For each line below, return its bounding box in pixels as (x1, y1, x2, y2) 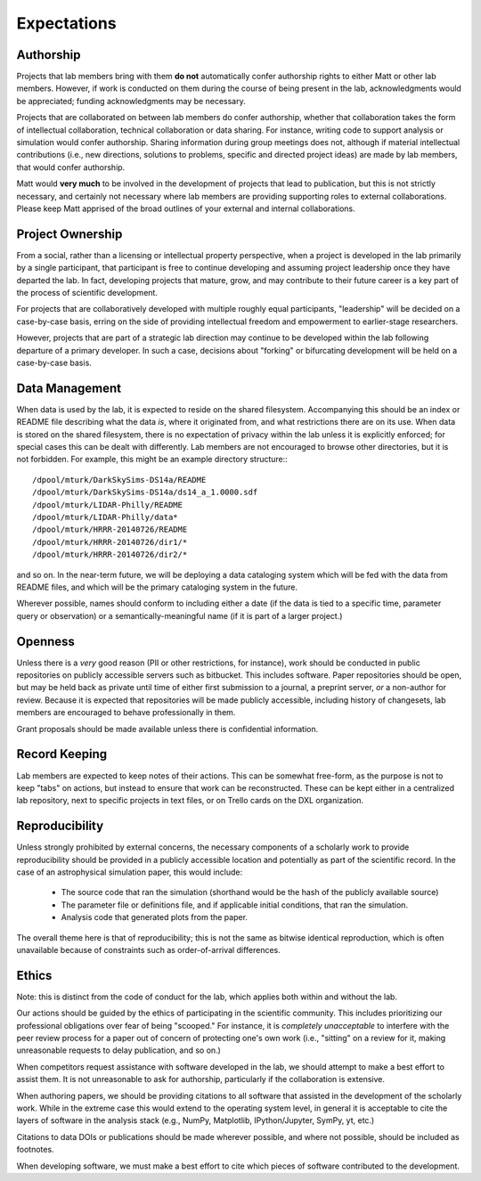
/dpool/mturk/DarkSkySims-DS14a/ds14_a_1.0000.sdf (32, 487, 258, 498)
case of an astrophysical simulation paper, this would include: (16, 867, 243, 877)
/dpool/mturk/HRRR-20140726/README (32, 525, 188, 534)
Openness (16, 633, 76, 649)
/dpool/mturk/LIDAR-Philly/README (32, 500, 183, 509)
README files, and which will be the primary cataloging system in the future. (16, 582, 298, 592)
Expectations (16, 13, 117, 33)
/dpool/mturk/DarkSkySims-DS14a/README (32, 475, 207, 485)
